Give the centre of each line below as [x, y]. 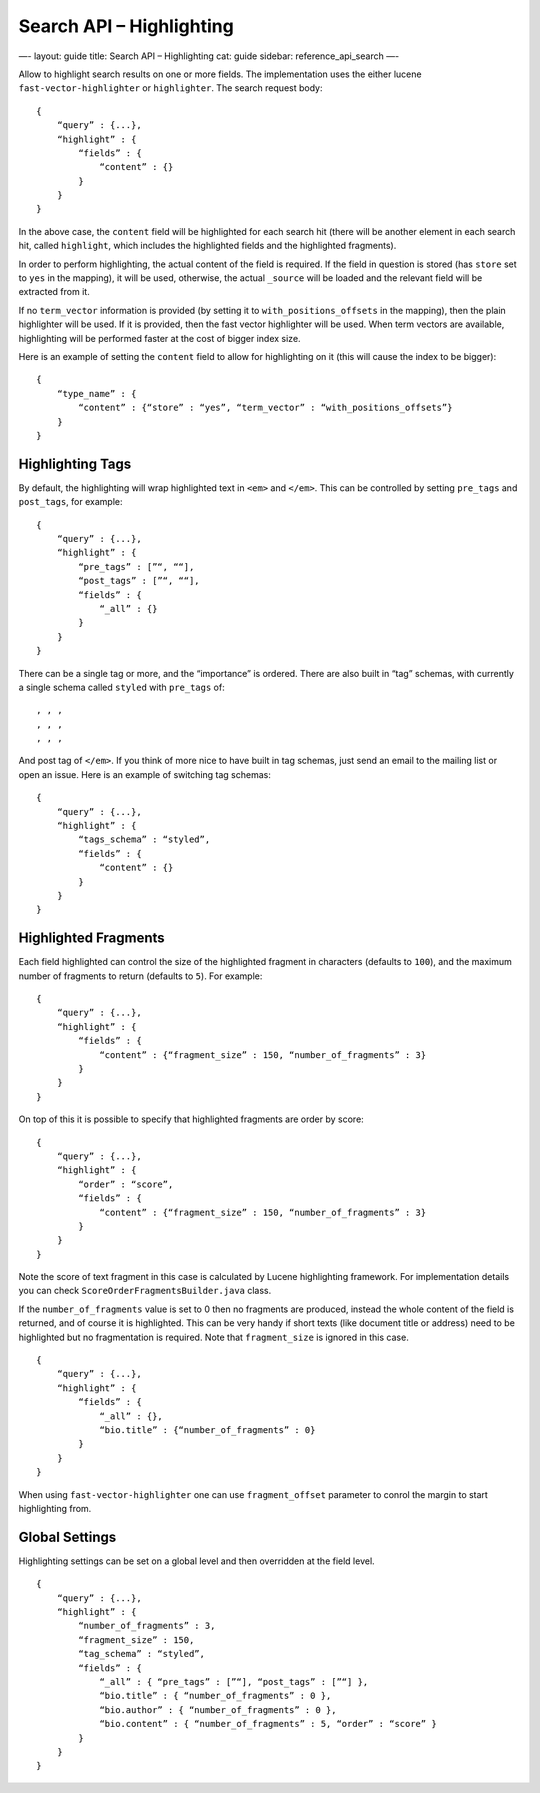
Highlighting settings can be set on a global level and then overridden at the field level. [196, 1561]
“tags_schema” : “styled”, [144, 839]
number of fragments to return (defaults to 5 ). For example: [140, 976]
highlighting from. [55, 1508]
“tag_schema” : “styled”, [141, 1654]
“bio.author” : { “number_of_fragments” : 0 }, [218, 1709]
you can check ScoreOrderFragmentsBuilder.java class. [145, 1291]
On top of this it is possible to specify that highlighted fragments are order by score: [191, 1119]
